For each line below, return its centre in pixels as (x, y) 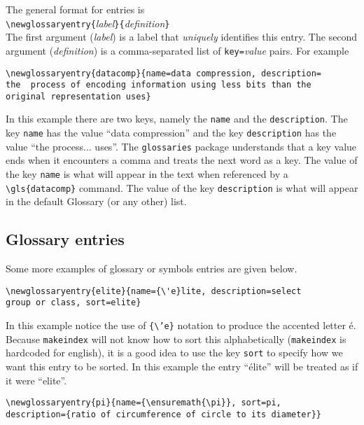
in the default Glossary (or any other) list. (96, 201)
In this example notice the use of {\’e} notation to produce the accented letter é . (181, 325)
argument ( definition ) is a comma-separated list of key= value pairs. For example (177, 50)
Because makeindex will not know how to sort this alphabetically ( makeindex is (176, 339)
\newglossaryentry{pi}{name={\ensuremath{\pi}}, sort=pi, (143, 403)
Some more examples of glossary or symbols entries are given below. (152, 269)
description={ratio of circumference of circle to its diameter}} (164, 414)
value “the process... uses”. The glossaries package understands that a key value (181, 146)
